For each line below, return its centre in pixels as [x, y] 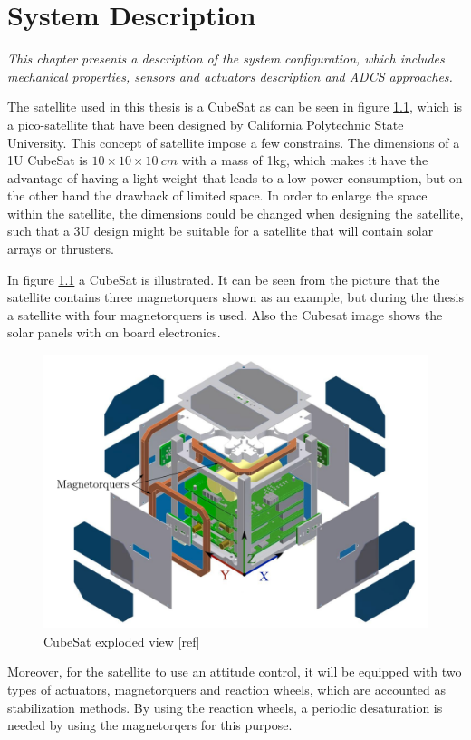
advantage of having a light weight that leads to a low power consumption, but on [235, 177]
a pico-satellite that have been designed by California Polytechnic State [206, 124]
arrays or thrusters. [61, 249]
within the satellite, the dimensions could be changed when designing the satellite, [235, 213]
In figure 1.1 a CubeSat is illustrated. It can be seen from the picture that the [224, 279]
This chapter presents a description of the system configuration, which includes [226, 58]
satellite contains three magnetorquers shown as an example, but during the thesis [235, 297]
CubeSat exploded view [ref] [122, 641]
